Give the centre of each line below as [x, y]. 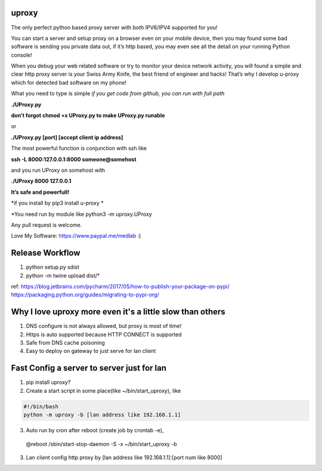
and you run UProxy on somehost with [58, 170]
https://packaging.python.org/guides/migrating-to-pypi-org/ [85, 295]
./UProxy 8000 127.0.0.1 [41, 181]
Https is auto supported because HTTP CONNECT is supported [104, 334]
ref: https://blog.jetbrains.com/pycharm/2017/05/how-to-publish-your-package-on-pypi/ [120, 287]
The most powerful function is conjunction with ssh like [79, 148]
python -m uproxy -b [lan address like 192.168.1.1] [102, 415]
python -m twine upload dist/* [63, 275]
